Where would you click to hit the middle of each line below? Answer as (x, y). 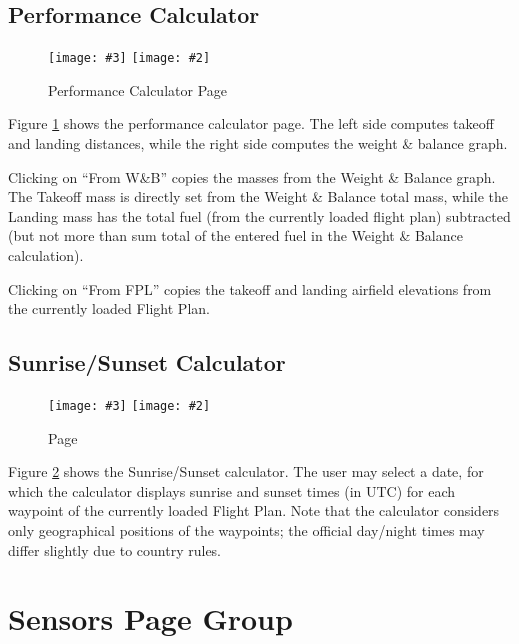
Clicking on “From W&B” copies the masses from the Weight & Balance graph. (252, 176)
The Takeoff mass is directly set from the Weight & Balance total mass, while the (258, 196)
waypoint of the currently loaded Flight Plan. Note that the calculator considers (254, 510)
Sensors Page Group (150, 618)
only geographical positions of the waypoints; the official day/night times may (246, 530)
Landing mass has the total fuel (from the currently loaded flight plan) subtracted (259, 215)
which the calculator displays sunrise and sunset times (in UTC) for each (232, 490)
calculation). (46, 255)
